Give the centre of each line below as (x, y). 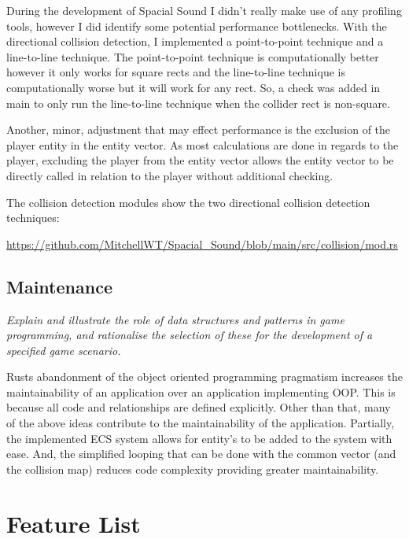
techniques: (33, 218)
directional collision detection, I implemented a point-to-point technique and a (195, 41)
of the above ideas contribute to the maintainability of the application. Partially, (201, 423)
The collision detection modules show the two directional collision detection (188, 202)
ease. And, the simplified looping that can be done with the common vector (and (201, 454)
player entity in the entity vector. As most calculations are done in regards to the (203, 144)
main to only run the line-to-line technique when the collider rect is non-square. (198, 103)
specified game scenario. (64, 350)
